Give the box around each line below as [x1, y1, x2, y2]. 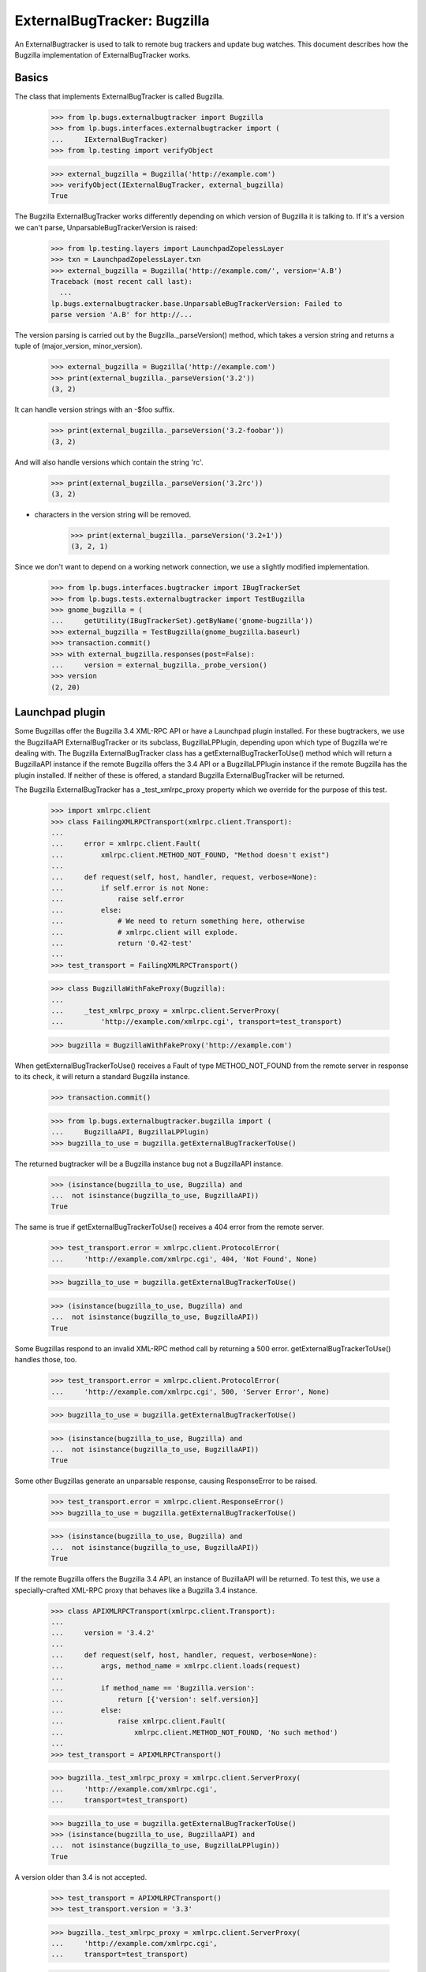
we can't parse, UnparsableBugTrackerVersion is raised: [14, 222, 198, 232]
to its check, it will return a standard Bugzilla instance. [14, 1072, 190, 1081]
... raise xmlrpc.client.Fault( [50, 1716, 226, 1726]
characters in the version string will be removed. [34, 510, 192, 519]
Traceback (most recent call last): [50, 277, 193, 286]
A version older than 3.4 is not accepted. [14, 1872, 148, 1881]
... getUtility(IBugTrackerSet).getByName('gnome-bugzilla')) [50, 616, 313, 626]
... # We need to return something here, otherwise [50, 917, 305, 926]
